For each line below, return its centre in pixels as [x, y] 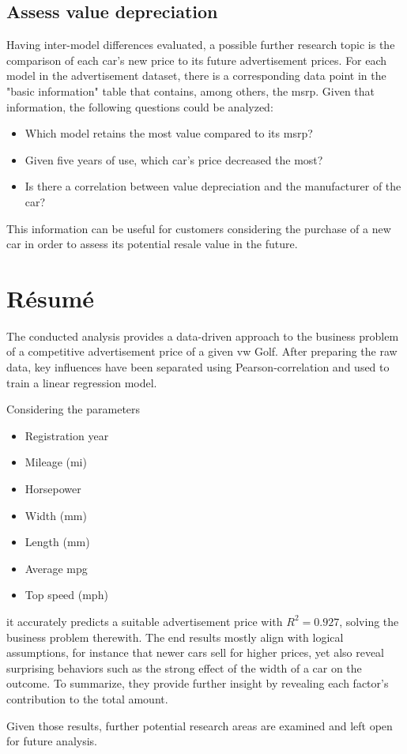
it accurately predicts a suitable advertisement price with [145, 621]
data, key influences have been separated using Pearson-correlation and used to [198, 367]
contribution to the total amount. [87, 698]
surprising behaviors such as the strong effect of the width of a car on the [184, 667]
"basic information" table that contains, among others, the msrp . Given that [191, 90]
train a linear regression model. [82, 382]
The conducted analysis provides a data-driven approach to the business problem [203, 336]
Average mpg [56, 568]
